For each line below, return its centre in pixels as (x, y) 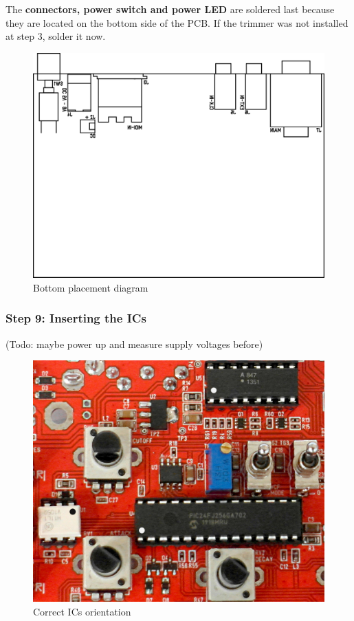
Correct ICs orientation (82, 612)
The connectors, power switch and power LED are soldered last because (170, 9)
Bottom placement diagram (91, 287)
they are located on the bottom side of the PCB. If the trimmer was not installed (177, 22)
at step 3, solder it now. (56, 36)
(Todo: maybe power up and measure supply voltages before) (134, 344)
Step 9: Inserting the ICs (76, 318)
